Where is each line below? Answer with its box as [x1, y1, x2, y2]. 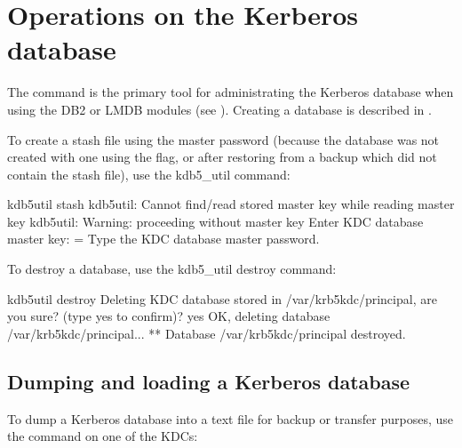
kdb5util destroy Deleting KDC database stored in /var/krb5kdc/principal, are [7, 289, 437, 308]
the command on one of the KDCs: [7, 427, 198, 445]
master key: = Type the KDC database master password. [7, 229, 320, 248]
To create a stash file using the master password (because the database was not [7, 130, 440, 148]
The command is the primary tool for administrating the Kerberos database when [7, 83, 454, 101]
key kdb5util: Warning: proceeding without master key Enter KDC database [7, 212, 424, 230]
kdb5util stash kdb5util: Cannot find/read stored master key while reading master [7, 195, 455, 213]
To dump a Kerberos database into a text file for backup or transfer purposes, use [7, 409, 454, 428]
